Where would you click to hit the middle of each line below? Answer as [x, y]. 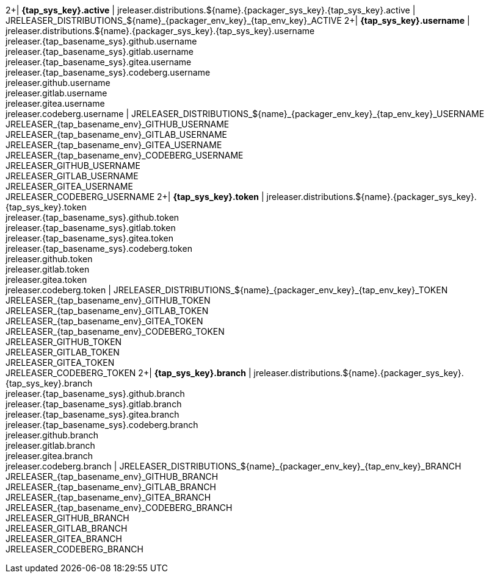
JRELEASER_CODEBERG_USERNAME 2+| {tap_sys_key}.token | [135, 197]
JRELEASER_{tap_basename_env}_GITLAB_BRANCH [111, 487]
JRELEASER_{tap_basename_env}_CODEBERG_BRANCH [119, 508]
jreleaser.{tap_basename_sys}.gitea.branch [92, 414]
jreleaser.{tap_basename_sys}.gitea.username [99, 62]
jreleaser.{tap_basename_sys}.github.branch [95, 394]
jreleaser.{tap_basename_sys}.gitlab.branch [94, 404]
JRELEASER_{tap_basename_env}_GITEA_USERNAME [114, 145]
